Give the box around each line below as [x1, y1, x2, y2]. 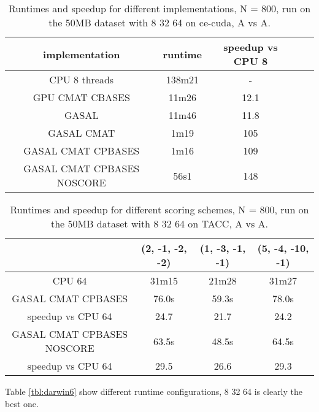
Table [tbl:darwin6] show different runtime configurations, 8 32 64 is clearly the [5, 385, 303, 397]
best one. [5, 397, 39, 410]
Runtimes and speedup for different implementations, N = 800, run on [8, 1, 311, 15]
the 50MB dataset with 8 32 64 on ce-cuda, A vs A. [48, 15, 271, 29]
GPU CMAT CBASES [33, 90, 130, 104]
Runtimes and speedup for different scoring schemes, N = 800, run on [10, 202, 309, 216]
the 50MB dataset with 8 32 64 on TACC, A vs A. [50, 216, 269, 231]
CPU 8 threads [49, 72, 114, 86]
